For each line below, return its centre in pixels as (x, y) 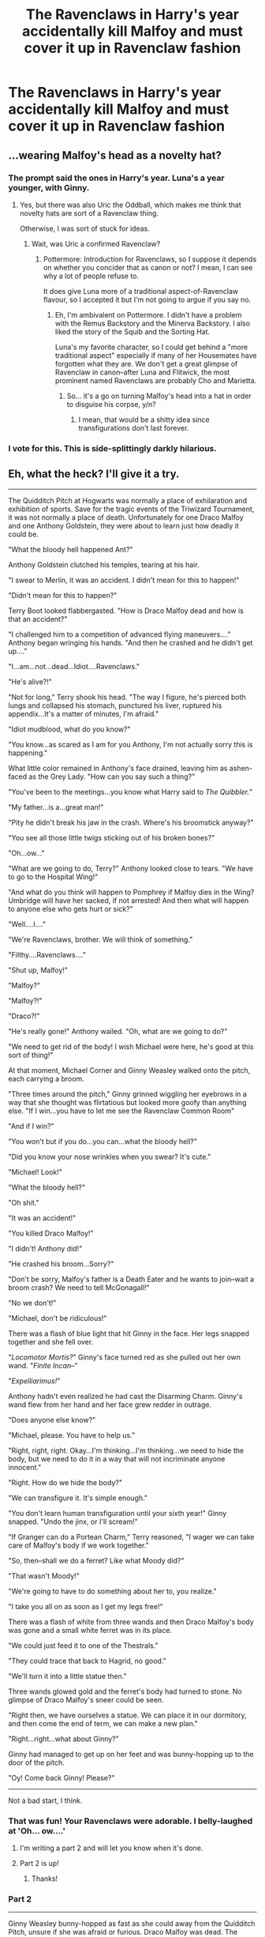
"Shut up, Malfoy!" (38, 970)
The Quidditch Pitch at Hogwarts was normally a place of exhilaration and (127, 500)
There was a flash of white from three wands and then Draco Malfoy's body (131, 1622)
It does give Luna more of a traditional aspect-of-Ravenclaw (141, 291)
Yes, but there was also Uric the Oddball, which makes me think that (131, 205)
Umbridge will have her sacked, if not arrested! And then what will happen (129, 900)
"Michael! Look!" (35, 1172)
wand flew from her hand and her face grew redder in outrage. (110, 1405)
